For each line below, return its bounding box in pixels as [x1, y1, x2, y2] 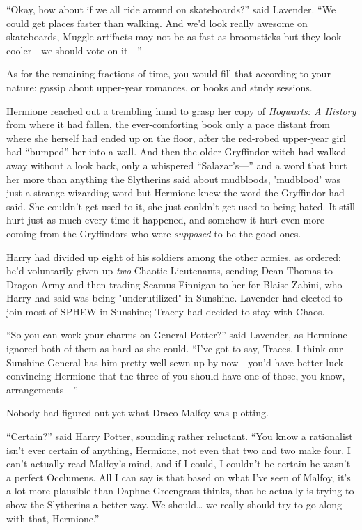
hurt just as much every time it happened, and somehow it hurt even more [6, 212, 324, 227]
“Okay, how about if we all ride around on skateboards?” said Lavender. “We [6, 2, 336, 16]
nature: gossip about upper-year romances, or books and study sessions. [6, 79, 313, 94]
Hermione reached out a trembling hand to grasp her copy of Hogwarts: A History [6, 103, 356, 118]
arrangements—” [6, 382, 78, 396]
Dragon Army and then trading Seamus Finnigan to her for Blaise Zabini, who [6, 276, 343, 291]
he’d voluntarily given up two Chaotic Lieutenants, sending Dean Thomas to [6, 263, 333, 278]
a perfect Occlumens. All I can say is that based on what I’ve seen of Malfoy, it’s [6, 469, 351, 484]
